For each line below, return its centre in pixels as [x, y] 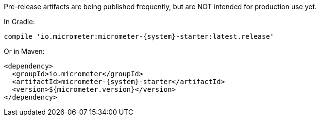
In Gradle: [19, 22]
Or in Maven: [24, 51]
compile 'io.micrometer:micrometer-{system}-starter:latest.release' [139, 36]
